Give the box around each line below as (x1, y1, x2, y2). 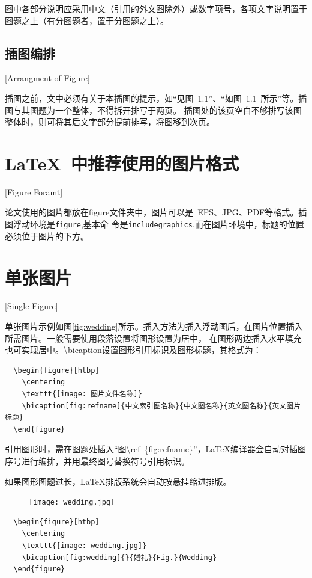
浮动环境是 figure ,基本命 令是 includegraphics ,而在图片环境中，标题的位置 (13, 218, 304, 230)
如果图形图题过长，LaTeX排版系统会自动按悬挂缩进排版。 (5, 475, 232, 487)
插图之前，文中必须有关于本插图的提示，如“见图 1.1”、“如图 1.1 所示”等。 (5, 91, 299, 104)
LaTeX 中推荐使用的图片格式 (5, 150, 239, 175)
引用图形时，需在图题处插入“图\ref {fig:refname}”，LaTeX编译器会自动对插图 (5, 443, 306, 455)
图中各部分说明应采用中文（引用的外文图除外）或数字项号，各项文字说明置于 (5, 2, 307, 14)
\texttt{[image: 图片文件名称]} (22, 390, 142, 399)
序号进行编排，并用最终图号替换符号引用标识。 (5, 454, 190, 467)
